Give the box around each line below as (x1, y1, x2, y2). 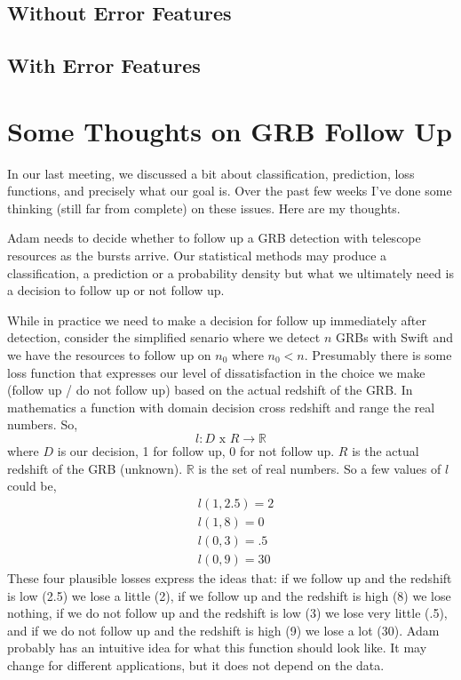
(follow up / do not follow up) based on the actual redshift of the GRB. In (7, 380, 413, 399)
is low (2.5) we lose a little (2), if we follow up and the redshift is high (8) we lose (7, 586, 451, 604)
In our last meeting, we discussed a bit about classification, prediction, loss (7, 164, 415, 182)
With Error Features (7, 52, 201, 79)
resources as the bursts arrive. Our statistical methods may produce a (7, 246, 387, 265)
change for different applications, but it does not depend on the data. (7, 655, 385, 674)
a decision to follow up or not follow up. (7, 281, 225, 300)
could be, (7, 476, 57, 495)
